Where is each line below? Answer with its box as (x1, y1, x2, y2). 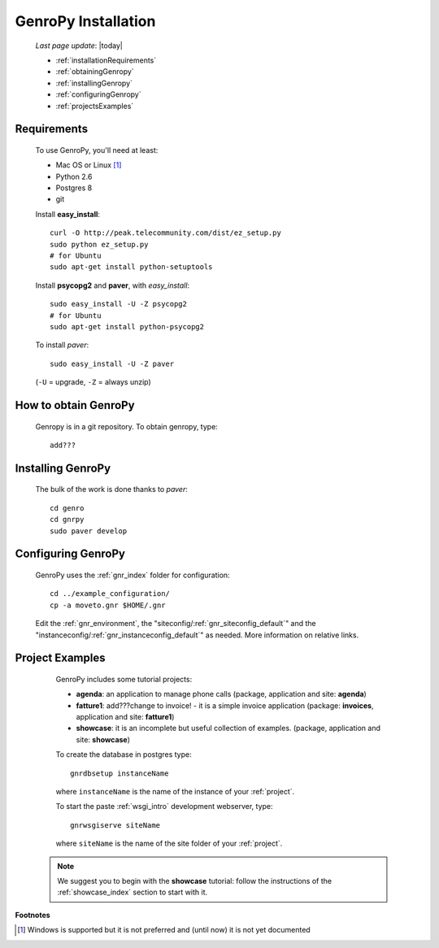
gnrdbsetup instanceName (70, 768, 169, 778)
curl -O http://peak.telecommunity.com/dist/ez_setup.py (50, 228, 282, 237)
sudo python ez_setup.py (50, 240, 149, 249)
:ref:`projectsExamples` (55, 101, 134, 111)
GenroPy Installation (15, 12, 156, 30)
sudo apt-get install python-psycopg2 (50, 322, 205, 331)
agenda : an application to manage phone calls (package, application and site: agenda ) (76, 689, 367, 699)
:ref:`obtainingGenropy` (55, 67, 134, 76)
